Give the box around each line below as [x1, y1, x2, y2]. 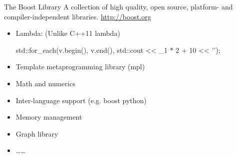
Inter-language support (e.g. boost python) [15, 95, 147, 105]
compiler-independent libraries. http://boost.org [4, 11, 151, 21]
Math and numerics [15, 78, 75, 88]
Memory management [15, 112, 82, 122]
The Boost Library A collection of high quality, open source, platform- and [4, 1, 233, 11]
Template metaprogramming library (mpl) [15, 61, 145, 72]
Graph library [15, 128, 58, 139]
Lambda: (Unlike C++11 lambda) [15, 28, 120, 38]
